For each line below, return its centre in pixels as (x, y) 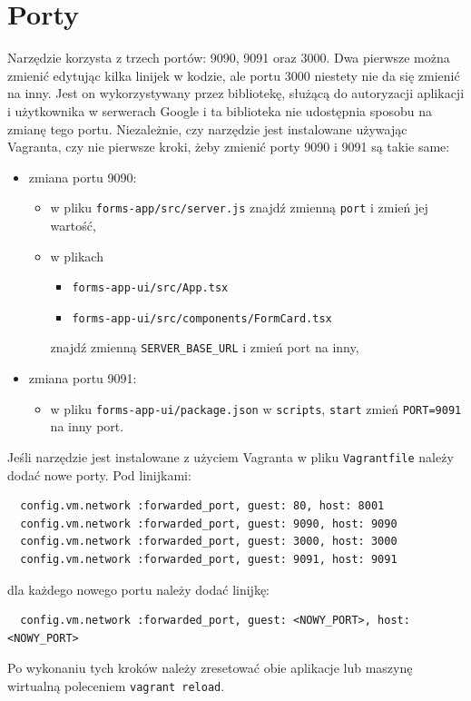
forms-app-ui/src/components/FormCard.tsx (202, 318)
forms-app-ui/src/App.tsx (150, 288)
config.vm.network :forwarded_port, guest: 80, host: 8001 (202, 506)
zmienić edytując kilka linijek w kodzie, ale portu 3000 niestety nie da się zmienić (234, 75)
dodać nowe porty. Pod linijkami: (99, 474)
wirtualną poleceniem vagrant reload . (116, 685)
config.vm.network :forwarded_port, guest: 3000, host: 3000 (209, 542)
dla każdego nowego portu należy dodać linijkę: (139, 589)
